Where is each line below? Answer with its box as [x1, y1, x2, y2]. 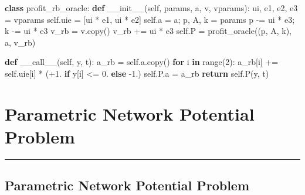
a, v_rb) [5, 36, 36, 48]
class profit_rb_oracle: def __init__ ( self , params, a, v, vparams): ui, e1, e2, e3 [5, 2, 298, 13]
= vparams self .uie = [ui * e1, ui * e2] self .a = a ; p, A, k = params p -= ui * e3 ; [5, 13, 295, 25]
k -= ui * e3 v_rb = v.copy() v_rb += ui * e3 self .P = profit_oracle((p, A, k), [5, 25, 292, 37]
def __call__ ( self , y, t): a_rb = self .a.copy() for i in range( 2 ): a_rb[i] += [5, 56, 279, 68]
